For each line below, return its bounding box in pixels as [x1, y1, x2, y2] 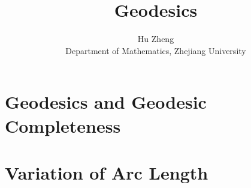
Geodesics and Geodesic [5, 89, 207, 114]
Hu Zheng [137, 32, 174, 45]
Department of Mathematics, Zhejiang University [65, 44, 246, 56]
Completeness [5, 113, 121, 138]
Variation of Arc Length [5, 160, 208, 184]
